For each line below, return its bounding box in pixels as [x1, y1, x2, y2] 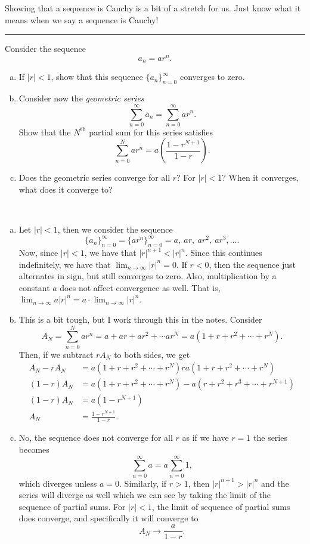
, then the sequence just [209, 258, 296, 270]
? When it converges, [222, 171, 299, 184]
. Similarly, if [119, 477, 167, 489]
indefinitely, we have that [18, 258, 111, 270]
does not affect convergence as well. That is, [60, 281, 221, 293]
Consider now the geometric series [18, 92, 144, 104]
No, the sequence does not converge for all [18, 431, 173, 444]
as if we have [182, 431, 229, 444]
